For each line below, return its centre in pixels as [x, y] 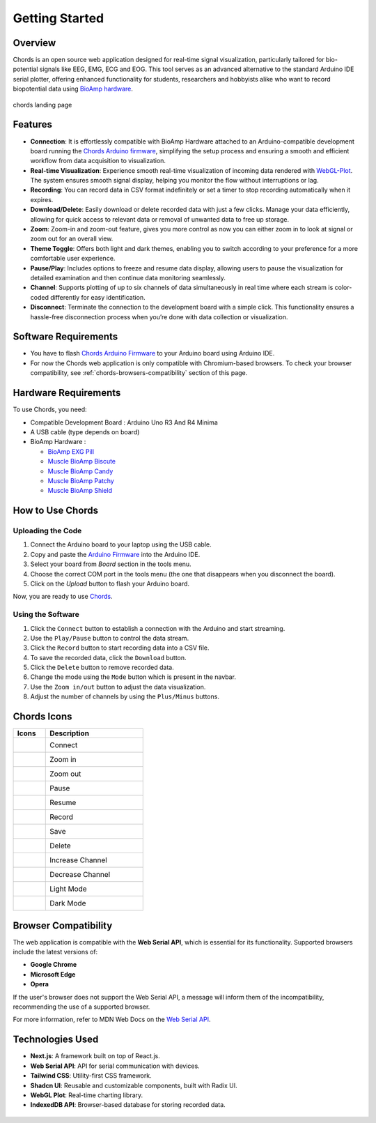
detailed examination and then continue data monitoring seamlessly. [128, 278]
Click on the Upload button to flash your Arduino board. [110, 583]
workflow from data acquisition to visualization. [98, 161]
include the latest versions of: [55, 952]
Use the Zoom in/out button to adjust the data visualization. [118, 687]
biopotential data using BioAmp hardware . [73, 89]
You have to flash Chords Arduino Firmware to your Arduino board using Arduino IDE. [152, 353]
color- [343, 288]
